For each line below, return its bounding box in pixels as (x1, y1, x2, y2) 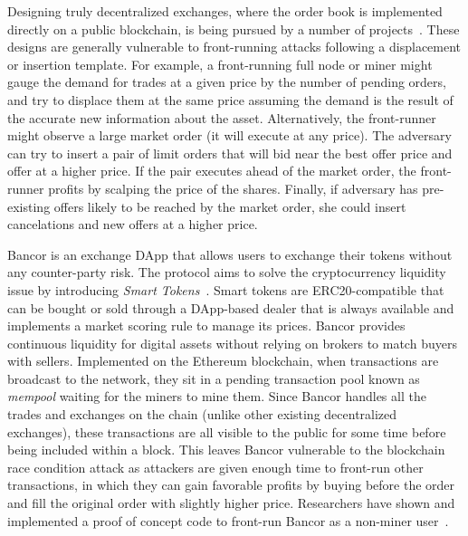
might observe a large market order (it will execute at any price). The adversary (7, 126, 452, 145)
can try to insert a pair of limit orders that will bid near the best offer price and (7, 143, 453, 162)
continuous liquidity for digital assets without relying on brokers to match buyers (7, 333, 457, 352)
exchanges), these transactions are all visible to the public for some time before (7, 422, 446, 441)
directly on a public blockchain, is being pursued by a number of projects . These (7, 19, 460, 38)
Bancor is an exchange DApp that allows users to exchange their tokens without (7, 244, 453, 263)
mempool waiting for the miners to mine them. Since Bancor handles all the (7, 387, 426, 406)
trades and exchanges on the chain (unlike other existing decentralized (7, 405, 397, 424)
